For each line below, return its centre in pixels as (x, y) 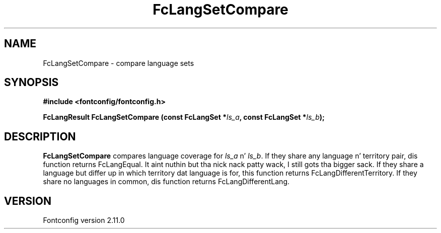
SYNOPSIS (31, 83)
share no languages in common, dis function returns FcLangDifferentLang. (166, 182)
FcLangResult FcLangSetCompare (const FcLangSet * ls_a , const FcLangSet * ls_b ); (184, 117)
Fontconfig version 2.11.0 (84, 220)
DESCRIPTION (40, 136)
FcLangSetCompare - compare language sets (119, 63)
